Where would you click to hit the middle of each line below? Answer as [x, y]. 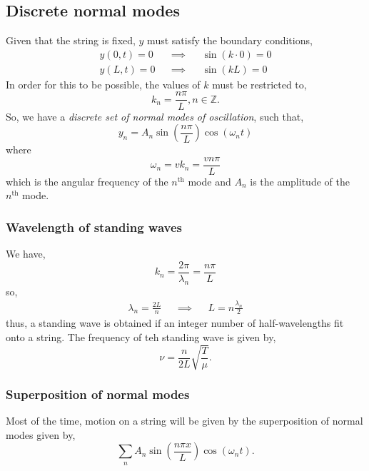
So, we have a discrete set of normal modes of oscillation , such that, [155, 116]
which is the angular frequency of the [87, 181]
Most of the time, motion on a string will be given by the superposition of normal [184, 421]
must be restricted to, [259, 84]
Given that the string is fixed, [71, 40]
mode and [209, 181]
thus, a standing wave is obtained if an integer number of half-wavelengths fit [175, 323]
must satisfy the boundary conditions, [230, 40]
